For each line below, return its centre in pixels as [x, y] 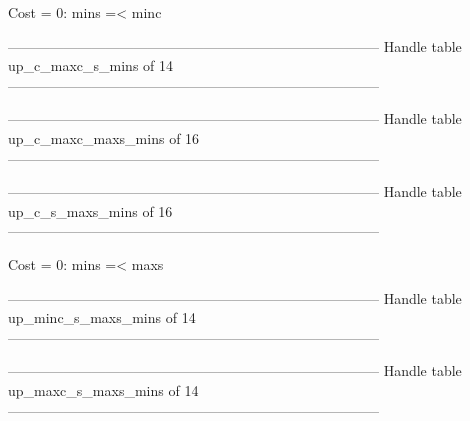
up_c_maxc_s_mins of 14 [91, 65]
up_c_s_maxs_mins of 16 [90, 210]
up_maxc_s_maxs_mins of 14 [103, 389]
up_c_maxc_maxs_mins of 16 [104, 137]
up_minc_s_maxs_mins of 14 [102, 317]
